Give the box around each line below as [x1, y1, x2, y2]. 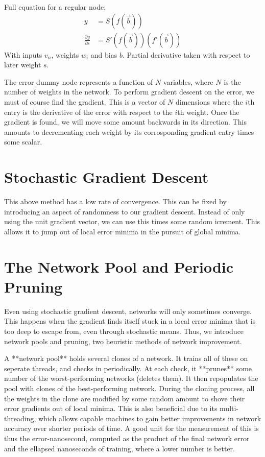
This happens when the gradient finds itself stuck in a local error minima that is [4, 316, 256, 326]
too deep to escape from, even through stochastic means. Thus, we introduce [4, 326, 244, 336]
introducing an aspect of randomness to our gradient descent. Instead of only [4, 206, 245, 217]
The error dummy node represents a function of [4, 76, 153, 87]
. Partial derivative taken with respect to [122, 49, 250, 60]
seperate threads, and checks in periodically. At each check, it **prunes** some [4, 363, 252, 373]
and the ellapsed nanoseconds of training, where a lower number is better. [4, 443, 235, 453]
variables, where [163, 76, 213, 87]
